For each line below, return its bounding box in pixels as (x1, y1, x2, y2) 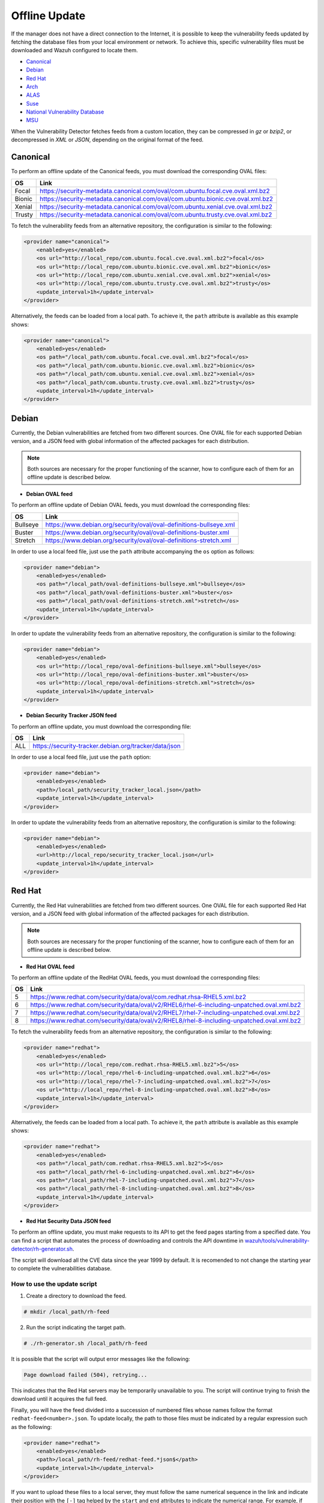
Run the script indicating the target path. (26, 1324, 126, 1331)
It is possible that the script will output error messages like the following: (11, 1356, 190, 1363)
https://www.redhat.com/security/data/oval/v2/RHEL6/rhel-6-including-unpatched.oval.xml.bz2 (30, 1001, 301, 1009)
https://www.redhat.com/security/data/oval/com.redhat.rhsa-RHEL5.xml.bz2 (30, 993, 247, 1001)
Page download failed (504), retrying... (23, 1371, 148, 1379)
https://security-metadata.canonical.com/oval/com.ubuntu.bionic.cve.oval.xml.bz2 (40, 194, 273, 203)
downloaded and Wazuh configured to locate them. (11, 47, 138, 54)
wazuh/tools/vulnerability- (244, 1237, 310, 1244)
